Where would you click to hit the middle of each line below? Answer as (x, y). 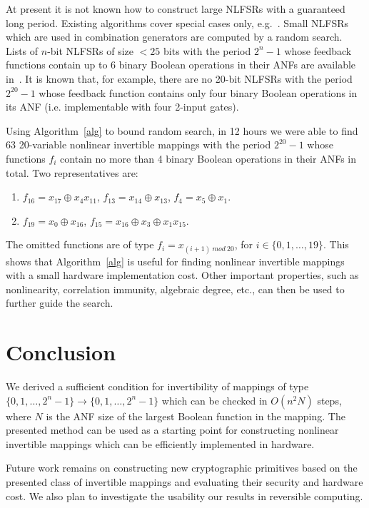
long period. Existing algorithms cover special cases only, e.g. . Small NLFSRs (177, 22)
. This (336, 244)
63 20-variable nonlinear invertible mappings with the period (138, 144)
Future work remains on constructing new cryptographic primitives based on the (182, 468)
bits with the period (207, 50)
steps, (329, 400)
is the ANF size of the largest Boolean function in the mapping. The (196, 416)
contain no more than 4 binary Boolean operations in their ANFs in (208, 158)
